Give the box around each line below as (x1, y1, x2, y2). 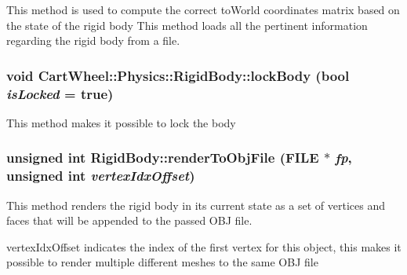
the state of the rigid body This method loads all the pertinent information (6, 16, 368, 33)
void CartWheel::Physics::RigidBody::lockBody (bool (6, 65, 350, 85)
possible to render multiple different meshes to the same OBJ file (6, 254, 318, 270)
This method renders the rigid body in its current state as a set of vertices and (6, 196, 385, 213)
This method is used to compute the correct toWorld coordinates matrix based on (6, 2, 400, 17)
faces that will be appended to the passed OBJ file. (6, 212, 253, 229)
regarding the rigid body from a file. (6, 32, 180, 49)
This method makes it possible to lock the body (6, 114, 236, 130)
